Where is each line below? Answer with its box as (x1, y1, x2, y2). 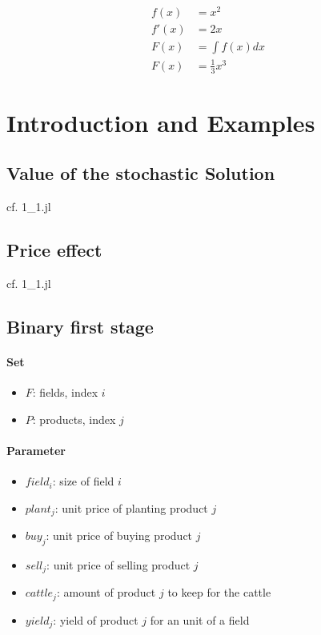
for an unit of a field (150, 611, 250, 628)
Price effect (6, 238, 102, 262)
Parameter (6, 441, 66, 458)
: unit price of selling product (46, 556, 191, 573)
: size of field (52, 473, 114, 489)
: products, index (32, 410, 116, 427)
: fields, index (32, 384, 98, 401)
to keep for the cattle (167, 584, 271, 601)
